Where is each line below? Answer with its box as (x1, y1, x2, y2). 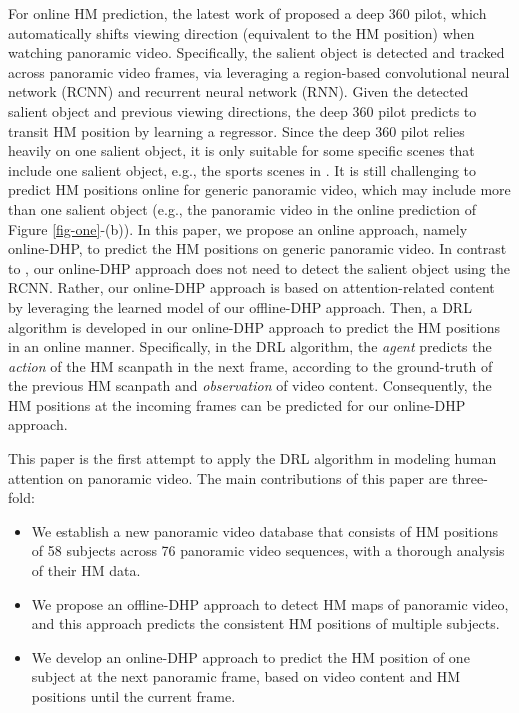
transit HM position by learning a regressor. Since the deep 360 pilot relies (8, 120, 465, 141)
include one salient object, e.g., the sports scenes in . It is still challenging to (8, 159, 476, 180)
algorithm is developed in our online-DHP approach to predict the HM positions (8, 316, 500, 337)
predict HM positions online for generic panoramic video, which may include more (8, 179, 511, 200)
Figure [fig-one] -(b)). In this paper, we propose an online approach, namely (8, 218, 468, 239)
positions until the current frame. (31, 686, 236, 706)
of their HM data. (31, 560, 141, 581)
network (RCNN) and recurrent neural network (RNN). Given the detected (8, 81, 469, 102)
